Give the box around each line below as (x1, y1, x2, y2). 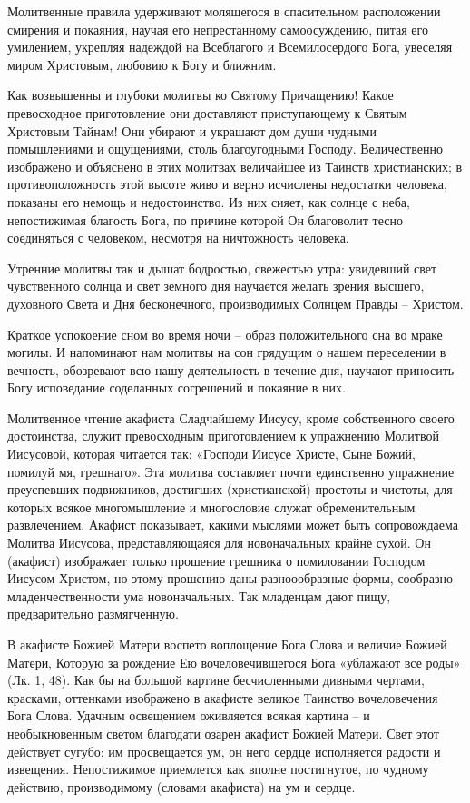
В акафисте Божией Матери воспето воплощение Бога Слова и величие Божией (7, 635, 447, 653)
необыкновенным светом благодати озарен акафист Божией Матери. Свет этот (7, 723, 439, 742)
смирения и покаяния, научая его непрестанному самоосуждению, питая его (7, 19, 428, 38)
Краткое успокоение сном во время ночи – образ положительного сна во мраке (7, 324, 443, 343)
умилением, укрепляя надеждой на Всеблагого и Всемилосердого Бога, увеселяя (7, 37, 453, 56)
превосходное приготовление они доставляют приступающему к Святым (7, 103, 407, 122)
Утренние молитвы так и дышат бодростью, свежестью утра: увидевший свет (7, 258, 437, 277)
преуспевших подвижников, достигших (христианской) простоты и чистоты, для (7, 480, 453, 499)
